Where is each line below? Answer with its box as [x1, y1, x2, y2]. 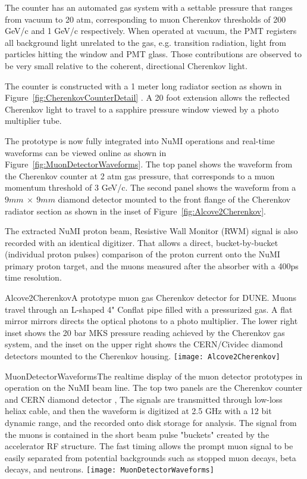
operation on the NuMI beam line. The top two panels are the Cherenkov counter [5, 381, 303, 394]
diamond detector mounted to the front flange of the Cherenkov [58, 192, 291, 205]
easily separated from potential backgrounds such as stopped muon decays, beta [5, 451, 296, 464]
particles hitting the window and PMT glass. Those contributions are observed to [5, 48, 302, 60]
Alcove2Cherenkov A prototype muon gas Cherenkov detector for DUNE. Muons [5, 291, 296, 304]
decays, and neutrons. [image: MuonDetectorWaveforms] [5, 463, 214, 475]
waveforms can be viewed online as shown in [5, 146, 167, 158]
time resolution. [5, 271, 62, 284]
